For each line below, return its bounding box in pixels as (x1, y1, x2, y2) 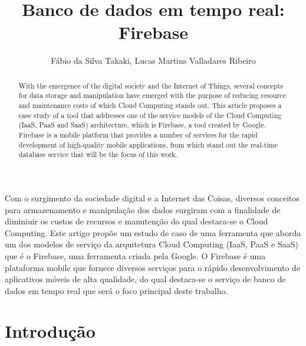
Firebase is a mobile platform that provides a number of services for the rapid (18, 129, 258, 139)
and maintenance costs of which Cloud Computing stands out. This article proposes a (18, 100, 282, 110)
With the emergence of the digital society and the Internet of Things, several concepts (18, 80, 284, 90)
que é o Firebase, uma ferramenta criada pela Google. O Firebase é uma (5, 249, 266, 262)
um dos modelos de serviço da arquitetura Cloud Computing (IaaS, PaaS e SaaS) (5, 238, 298, 250)
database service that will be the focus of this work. (18, 149, 177, 159)
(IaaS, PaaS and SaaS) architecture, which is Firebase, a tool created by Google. (18, 120, 266, 130)
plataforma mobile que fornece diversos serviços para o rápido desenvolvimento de (5, 261, 301, 273)
